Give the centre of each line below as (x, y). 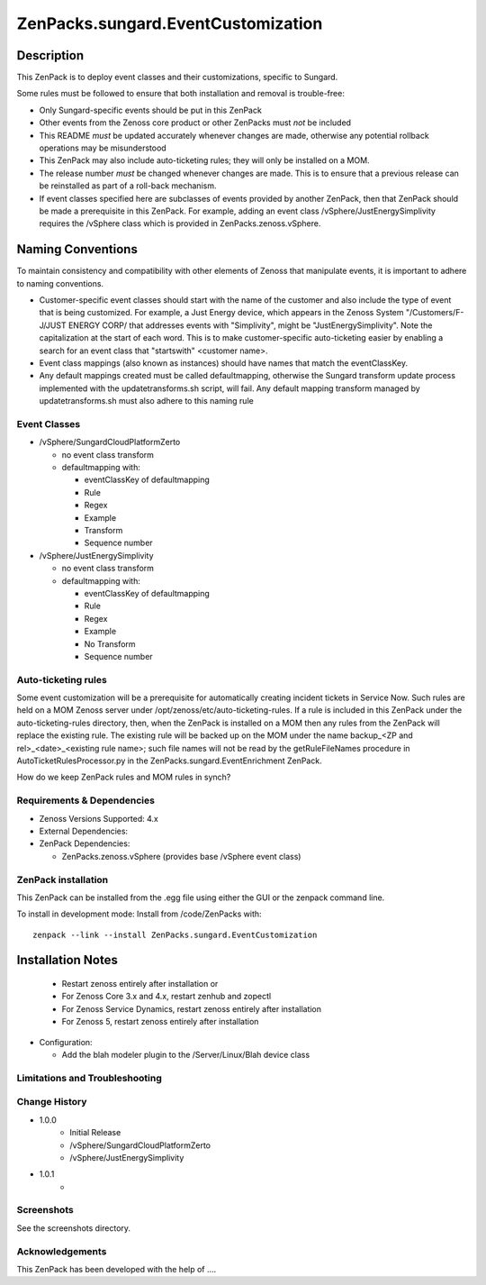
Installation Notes (67, 960)
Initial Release (95, 1133)
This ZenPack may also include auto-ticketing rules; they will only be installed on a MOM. (204, 160)
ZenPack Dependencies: (85, 843)
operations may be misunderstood (103, 148)
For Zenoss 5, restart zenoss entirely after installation (160, 1022)
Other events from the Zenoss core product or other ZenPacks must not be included (195, 123)
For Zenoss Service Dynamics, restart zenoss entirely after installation (192, 1008)
